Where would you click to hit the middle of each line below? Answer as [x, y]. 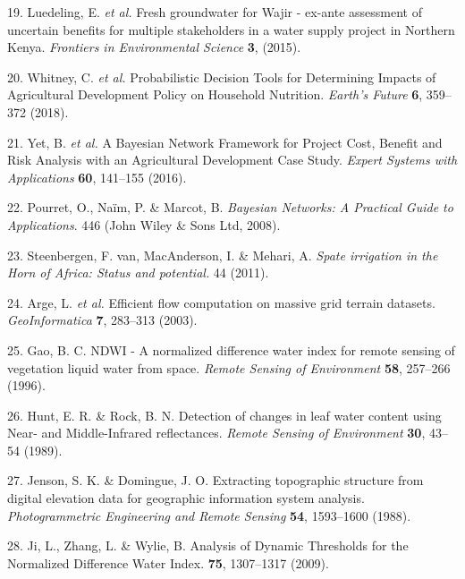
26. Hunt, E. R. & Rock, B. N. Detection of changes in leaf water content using [224, 415]
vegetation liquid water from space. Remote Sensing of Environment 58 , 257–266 [229, 367]
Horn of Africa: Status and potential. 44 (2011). [138, 272]
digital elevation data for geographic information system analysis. [186, 498]
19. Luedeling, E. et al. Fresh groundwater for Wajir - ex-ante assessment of [215, 12]
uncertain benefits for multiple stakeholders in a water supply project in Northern [231, 29]
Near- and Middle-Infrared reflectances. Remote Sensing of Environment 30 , [216, 433]
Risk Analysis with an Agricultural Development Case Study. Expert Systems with [232, 160]
